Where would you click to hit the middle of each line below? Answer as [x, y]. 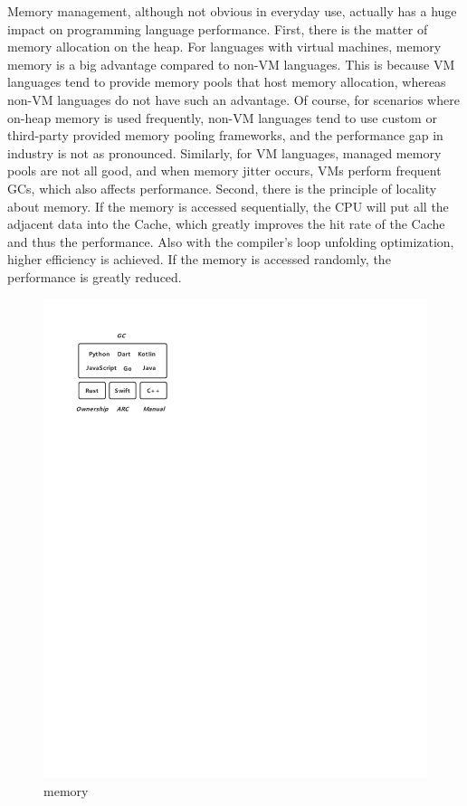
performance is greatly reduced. [95, 276]
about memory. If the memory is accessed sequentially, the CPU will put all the [228, 206]
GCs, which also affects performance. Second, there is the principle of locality [222, 188]
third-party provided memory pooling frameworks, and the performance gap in [225, 135]
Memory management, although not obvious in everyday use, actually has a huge [232, 11]
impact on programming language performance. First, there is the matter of [218, 28]
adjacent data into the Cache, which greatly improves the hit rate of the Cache [226, 224]
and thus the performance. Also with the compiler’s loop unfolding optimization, [231, 241]
